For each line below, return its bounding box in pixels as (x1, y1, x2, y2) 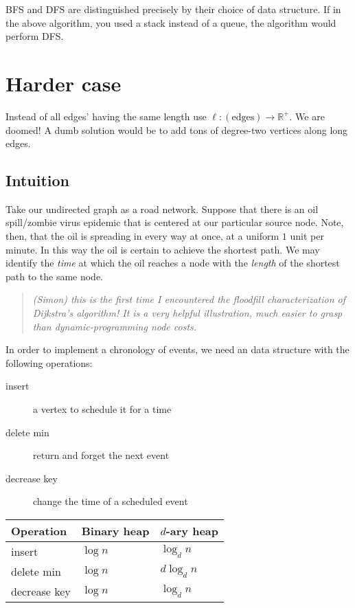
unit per (290, 229, 324, 243)
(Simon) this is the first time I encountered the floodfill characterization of (32, 292, 345, 306)
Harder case (5, 69, 122, 97)
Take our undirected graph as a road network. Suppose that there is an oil (5, 201, 319, 216)
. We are (289, 109, 325, 123)
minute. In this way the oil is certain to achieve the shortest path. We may (5, 242, 320, 256)
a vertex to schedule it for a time (33, 402, 172, 416)
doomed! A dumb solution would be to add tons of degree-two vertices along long (5, 122, 348, 137)
